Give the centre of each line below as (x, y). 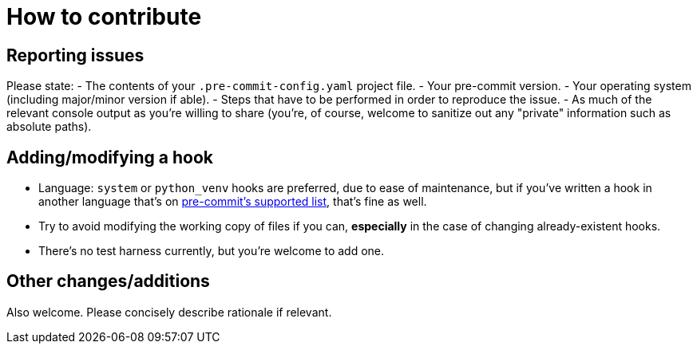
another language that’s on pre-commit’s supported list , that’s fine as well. (233, 202)
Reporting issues (75, 55)
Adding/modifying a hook (110, 157)
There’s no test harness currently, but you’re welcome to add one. (212, 251)
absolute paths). (49, 127)
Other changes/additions (108, 281)
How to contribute (104, 17)
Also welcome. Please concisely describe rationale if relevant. (169, 312)
